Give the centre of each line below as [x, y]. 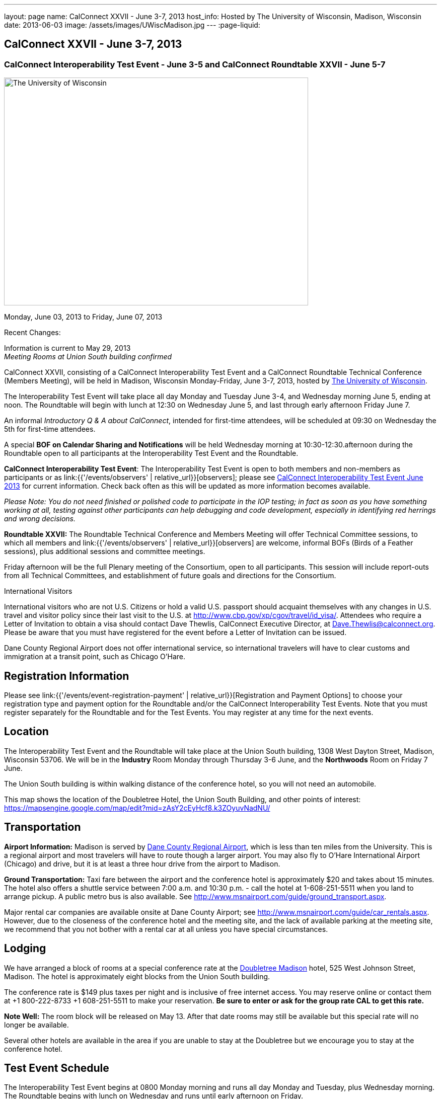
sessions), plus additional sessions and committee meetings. [105, 552]
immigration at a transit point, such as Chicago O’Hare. [95, 657]
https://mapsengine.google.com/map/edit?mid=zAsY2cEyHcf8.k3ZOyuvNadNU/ [137, 808]
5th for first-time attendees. [50, 429]
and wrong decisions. [40, 519]
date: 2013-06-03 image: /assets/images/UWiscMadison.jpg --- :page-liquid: [132, 25]
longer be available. [36, 1025]
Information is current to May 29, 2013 [67, 348]
